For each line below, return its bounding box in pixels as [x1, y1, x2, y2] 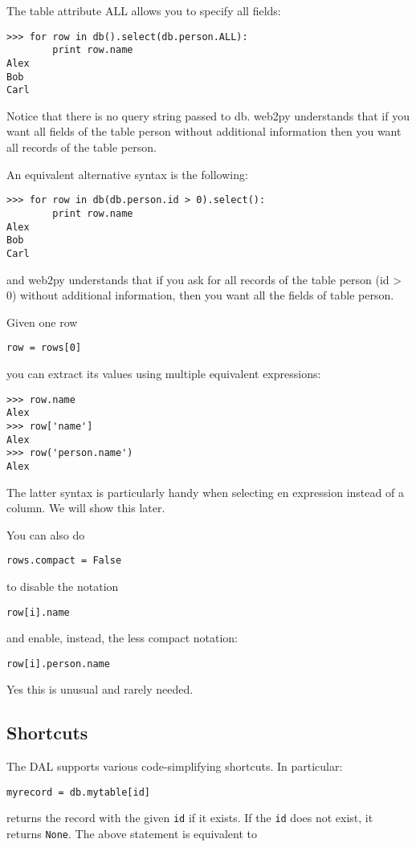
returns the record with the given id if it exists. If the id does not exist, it [6, 809, 373, 826]
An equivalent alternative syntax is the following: [6, 165, 248, 182]
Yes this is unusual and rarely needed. [6, 681, 194, 698]
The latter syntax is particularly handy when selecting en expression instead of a [6, 483, 404, 500]
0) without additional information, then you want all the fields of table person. [6, 287, 394, 303]
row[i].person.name [6, 658, 110, 670]
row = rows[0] [6, 342, 82, 354]
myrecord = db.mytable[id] [6, 786, 150, 798]
